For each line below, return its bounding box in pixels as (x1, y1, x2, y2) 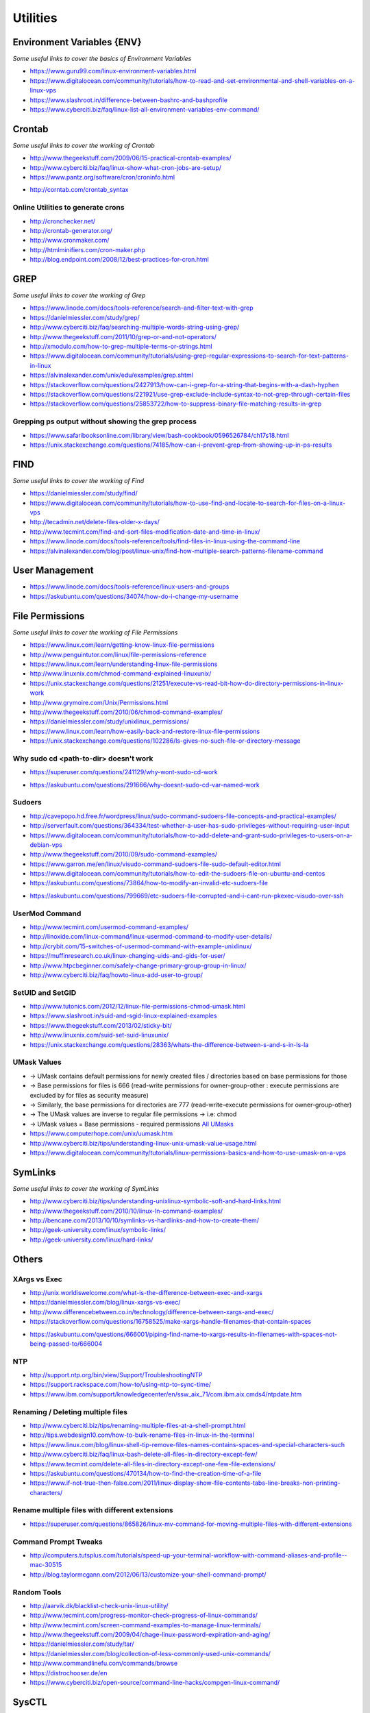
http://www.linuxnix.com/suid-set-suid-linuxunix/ (29, 1031, 169, 1039)
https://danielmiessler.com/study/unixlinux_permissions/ (29, 717, 190, 726)
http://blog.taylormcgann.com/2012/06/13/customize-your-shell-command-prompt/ (29, 1570, 267, 1579)
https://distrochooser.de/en (29, 1668, 108, 1677)
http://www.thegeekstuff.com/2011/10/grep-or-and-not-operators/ (29, 332, 217, 341)
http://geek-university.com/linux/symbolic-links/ (29, 1226, 166, 1234)
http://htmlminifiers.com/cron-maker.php (29, 245, 145, 254)
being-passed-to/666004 (29, 1340, 103, 1348)
